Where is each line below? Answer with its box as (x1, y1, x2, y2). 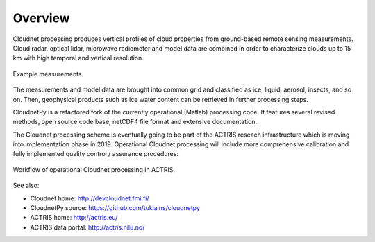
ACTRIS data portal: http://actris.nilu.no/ (30, 223, 145, 232)
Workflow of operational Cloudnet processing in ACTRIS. (12, 165, 176, 173)
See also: (12, 181, 40, 190)
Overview (12, 10, 70, 26)
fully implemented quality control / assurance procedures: (12, 150, 178, 158)
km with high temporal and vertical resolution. (12, 54, 144, 62)
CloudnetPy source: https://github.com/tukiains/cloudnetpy (30, 204, 201, 212)
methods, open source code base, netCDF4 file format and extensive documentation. (12, 118, 258, 126)
